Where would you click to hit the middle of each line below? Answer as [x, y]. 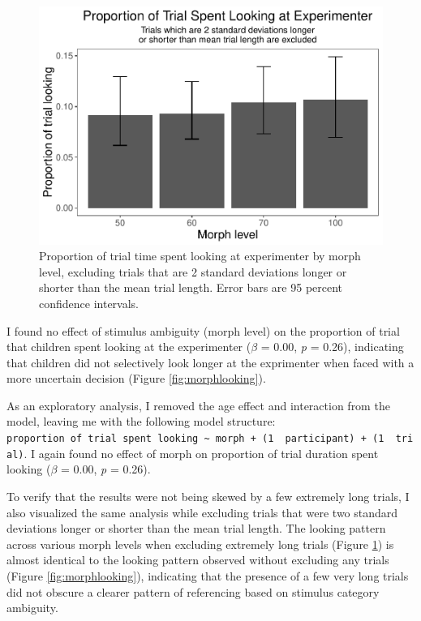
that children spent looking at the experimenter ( [129, 347]
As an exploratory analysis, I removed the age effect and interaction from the [198, 405]
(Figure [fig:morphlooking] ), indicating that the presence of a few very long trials [208, 575]
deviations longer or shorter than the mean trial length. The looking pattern [196, 528]
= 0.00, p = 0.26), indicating [332, 347]
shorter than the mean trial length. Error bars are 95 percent [191, 287]
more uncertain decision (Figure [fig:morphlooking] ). [136, 378]
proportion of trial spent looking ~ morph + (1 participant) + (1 [195, 439]
